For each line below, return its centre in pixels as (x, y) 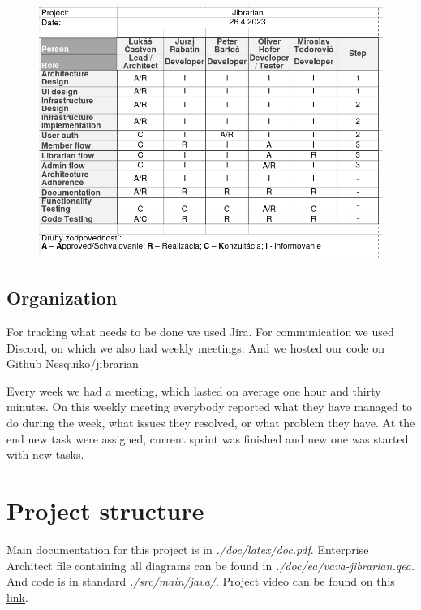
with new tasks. (45, 454)
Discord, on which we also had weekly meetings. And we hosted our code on (196, 347)
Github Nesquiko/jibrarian (73, 363)
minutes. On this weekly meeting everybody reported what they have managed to (209, 407)
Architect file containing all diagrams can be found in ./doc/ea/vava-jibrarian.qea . (210, 565)
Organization (62, 298)
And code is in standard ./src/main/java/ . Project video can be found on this (201, 581)
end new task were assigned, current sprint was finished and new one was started (208, 438)
